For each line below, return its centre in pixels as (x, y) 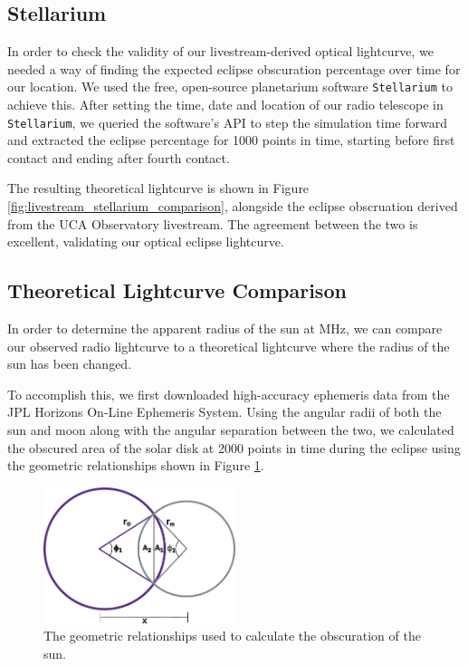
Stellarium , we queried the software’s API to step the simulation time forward (227, 122)
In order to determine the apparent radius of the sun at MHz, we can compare (225, 328)
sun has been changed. (70, 364)
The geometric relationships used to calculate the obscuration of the (232, 636)
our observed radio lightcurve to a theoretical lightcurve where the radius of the (229, 346)
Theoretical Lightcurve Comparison (177, 290)
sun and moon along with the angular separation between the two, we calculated (231, 430)
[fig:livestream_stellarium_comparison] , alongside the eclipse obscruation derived (233, 206)
